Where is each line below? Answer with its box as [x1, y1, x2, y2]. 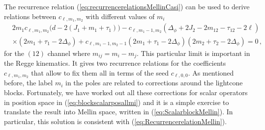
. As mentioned [188, 67, 234, 78]
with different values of [86, 11, 155, 21]
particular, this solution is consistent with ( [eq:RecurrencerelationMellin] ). [4, 116, 227, 126]
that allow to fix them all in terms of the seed [31, 67, 169, 78]
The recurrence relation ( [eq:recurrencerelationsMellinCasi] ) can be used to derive [4, 1, 250, 11]
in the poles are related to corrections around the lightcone [65, 78, 243, 88]
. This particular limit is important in [137, 48, 250, 58]
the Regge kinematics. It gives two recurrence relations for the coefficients [4, 57, 226, 68]
